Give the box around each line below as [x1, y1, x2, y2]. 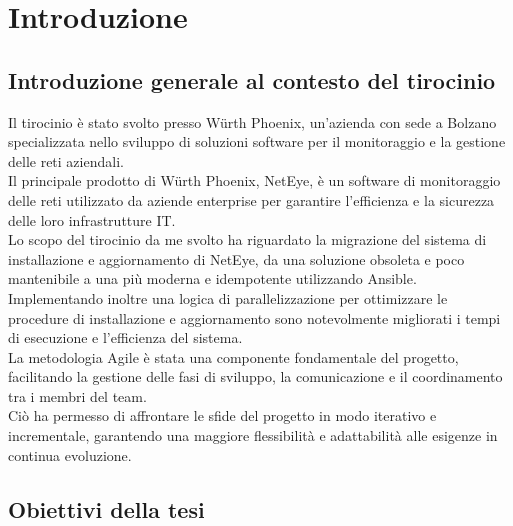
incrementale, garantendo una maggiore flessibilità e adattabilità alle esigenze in [8, 425, 498, 446]
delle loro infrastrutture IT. [8, 209, 176, 230]
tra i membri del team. [8, 385, 147, 406]
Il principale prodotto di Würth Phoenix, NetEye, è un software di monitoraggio [8, 170, 501, 191]
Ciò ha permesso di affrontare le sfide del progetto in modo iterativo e [8, 405, 437, 426]
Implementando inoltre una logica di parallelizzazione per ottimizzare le [8, 287, 448, 308]
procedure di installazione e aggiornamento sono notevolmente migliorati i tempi [8, 307, 501, 328]
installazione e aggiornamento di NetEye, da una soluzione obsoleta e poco [8, 248, 465, 269]
